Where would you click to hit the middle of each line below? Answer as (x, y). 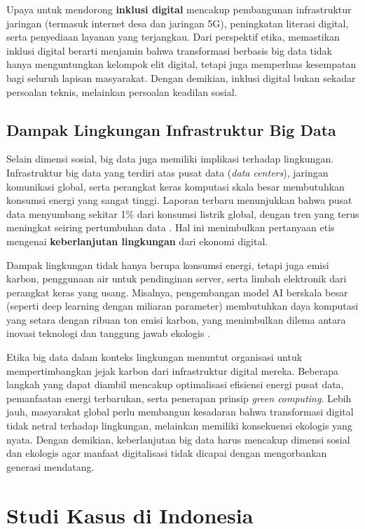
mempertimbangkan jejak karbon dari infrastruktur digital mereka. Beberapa (172, 370)
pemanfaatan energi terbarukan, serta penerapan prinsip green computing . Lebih (179, 398)
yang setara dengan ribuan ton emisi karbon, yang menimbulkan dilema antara (176, 319)
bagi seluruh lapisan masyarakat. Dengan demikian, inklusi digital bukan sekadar (181, 77)
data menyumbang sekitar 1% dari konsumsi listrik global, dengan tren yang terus (183, 213)
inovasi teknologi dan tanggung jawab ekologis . (109, 333)
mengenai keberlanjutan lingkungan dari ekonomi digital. (137, 241)
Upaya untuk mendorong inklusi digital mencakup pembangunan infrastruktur (179, 9)
